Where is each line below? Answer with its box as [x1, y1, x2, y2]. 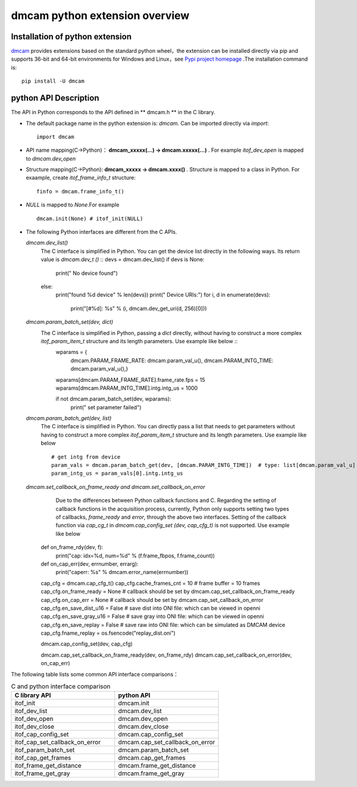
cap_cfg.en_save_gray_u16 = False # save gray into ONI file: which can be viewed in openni [40, 613, 264, 620]
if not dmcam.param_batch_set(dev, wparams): [55, 396, 172, 403]
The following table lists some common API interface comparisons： [11, 670, 178, 678]
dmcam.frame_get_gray [118, 769, 184, 777]
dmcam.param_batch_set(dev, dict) [26, 318, 114, 325]
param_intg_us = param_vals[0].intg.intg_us [51, 470, 184, 477]
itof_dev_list [14, 707, 48, 715]
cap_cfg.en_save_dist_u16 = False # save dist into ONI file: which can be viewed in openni [40, 604, 261, 612]
